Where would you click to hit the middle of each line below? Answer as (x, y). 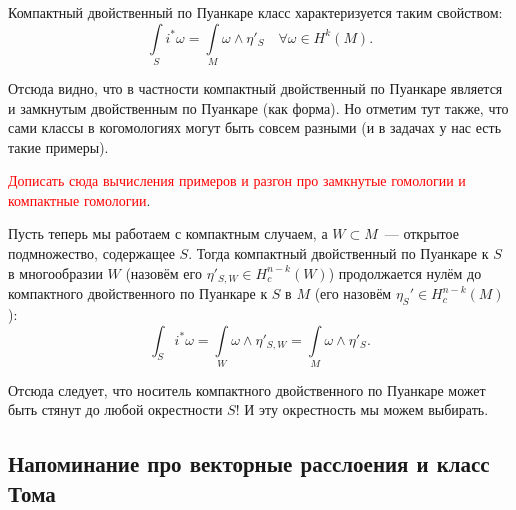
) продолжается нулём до (405, 272)
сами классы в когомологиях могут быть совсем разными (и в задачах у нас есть (255, 127)
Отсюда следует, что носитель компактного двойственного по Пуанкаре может (247, 389)
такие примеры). (58, 146)
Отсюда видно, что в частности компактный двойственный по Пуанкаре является (255, 87)
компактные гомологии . (79, 199)
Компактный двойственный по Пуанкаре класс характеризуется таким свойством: (255, 12)
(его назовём (353, 293)
